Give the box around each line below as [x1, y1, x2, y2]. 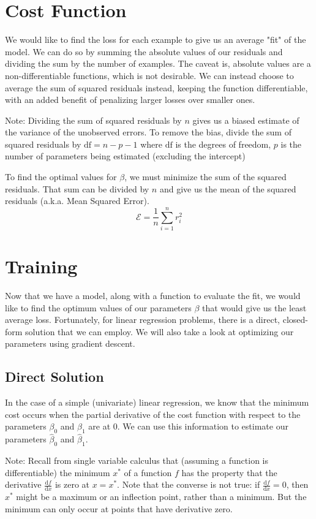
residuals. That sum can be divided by [5, 182, 149, 195]
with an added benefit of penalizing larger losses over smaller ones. [5, 93, 255, 106]
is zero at [55, 478, 90, 491]
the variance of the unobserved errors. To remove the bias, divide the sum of [5, 126, 292, 138]
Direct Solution [5, 367, 104, 386]
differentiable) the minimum [5, 466, 110, 479]
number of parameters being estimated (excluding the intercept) [5, 150, 246, 162]
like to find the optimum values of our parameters [5, 301, 192, 314]
